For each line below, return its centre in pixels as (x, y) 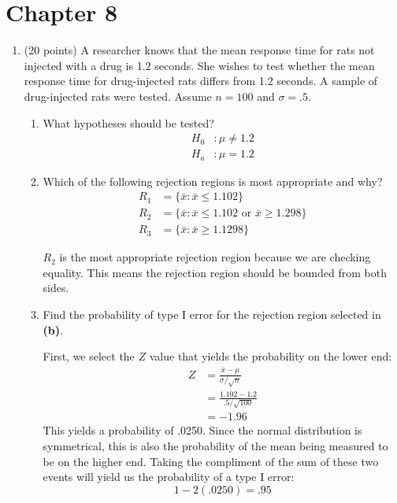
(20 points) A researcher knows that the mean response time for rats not (199, 50)
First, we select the (89, 356)
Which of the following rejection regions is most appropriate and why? (213, 181)
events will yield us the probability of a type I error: (169, 477)
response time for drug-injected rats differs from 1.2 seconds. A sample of (201, 81)
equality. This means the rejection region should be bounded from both (215, 272)
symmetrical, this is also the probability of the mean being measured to (215, 446)
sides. (56, 288)
